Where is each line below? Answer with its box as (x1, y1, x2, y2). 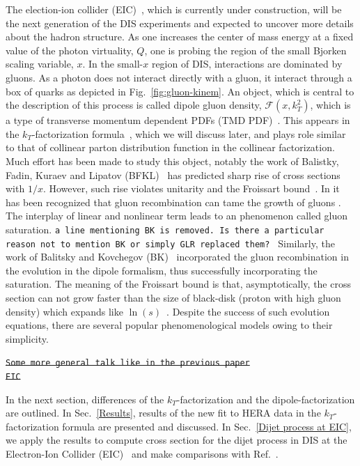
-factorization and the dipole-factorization (176, 391, 355, 406)
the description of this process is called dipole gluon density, (6, 98, 262, 112)
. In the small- (82, 56, 143, 71)
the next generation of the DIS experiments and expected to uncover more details (6, 15, 354, 30)
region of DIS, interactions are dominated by (151, 56, 343, 71)
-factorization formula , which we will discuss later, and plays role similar (31, 126, 346, 141)
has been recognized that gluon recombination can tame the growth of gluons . (6, 194, 341, 209)
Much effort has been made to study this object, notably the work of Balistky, (6, 153, 339, 168)
